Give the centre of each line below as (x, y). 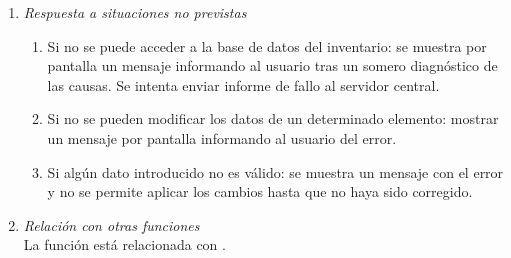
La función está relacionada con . (124, 244)
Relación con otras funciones (111, 224)
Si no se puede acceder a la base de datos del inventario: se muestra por (267, 45)
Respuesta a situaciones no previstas (135, 12)
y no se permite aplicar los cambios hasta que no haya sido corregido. (260, 191)
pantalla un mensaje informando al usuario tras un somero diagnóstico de (272, 65)
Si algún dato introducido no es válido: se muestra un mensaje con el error (275, 171)
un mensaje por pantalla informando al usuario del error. (222, 137)
